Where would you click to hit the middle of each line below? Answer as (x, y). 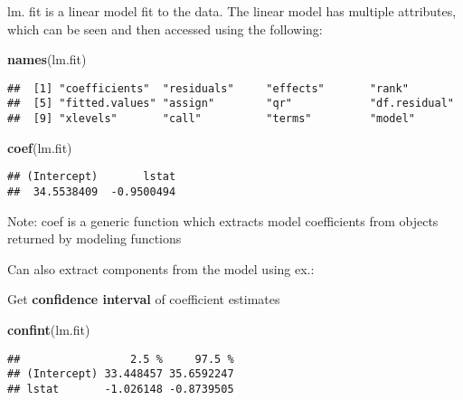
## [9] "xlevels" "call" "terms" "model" (212, 119)
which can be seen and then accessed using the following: (165, 29)
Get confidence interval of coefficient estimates (144, 299)
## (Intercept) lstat (92, 177)
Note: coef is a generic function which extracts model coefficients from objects (223, 220)
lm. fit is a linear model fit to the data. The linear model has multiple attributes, (232, 11)
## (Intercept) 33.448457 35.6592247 (121, 374)
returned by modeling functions (94, 238)
